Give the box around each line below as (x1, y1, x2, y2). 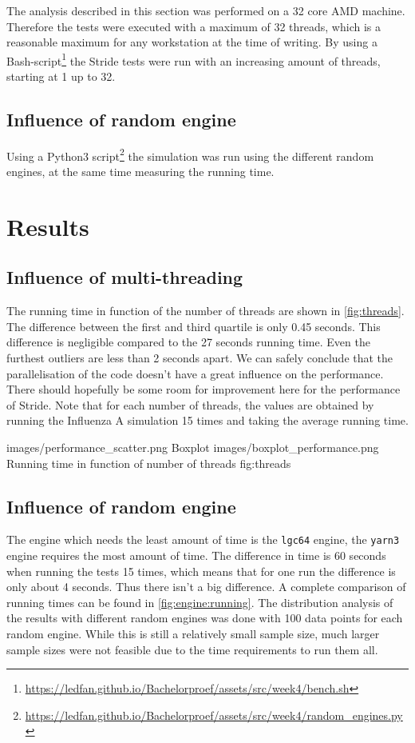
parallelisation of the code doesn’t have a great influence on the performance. (6, 365, 384, 381)
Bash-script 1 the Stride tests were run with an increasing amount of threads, (6, 50, 381, 69)
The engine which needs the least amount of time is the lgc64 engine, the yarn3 (6, 531, 400, 548)
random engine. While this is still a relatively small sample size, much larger (6, 625, 380, 642)
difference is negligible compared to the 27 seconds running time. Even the (6, 334, 370, 350)
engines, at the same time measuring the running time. (6, 163, 275, 180)
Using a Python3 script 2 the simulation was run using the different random (6, 145, 374, 164)
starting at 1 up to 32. (6, 68, 116, 85)
